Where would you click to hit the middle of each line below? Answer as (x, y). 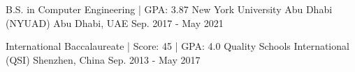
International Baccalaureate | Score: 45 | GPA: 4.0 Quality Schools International (177, 46)
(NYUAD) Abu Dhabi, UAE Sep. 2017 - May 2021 (115, 22)
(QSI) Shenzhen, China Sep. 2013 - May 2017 (103, 59)
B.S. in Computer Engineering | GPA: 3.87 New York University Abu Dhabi (169, 9)
